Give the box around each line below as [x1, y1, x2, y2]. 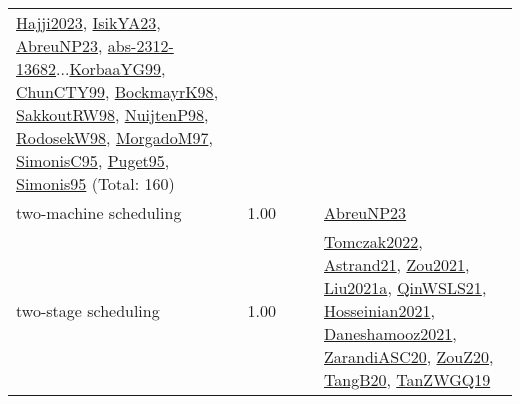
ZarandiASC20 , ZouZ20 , [324, 345, 494, 368]
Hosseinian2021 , [324, 299, 435, 322]
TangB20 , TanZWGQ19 [324, 368, 491, 391]
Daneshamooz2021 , [324, 322, 457, 345]
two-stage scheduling [16, 299, 160, 322]
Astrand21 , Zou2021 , [324, 253, 470, 276]
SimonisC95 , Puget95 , [16, 149, 170, 172]
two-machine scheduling [16, 201, 182, 224]
